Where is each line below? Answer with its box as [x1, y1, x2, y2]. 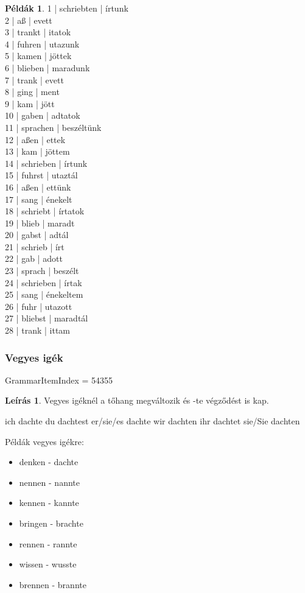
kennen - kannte [19, 496, 79, 509]
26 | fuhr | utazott [5, 300, 72, 312]
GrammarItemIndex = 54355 [5, 373, 113, 386]
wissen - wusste [19, 558, 77, 570]
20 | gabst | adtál [5, 228, 69, 241]
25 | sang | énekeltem [5, 288, 83, 301]
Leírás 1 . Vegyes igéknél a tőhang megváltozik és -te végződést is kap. [5, 394, 269, 407]
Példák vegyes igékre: [5, 435, 84, 447]
